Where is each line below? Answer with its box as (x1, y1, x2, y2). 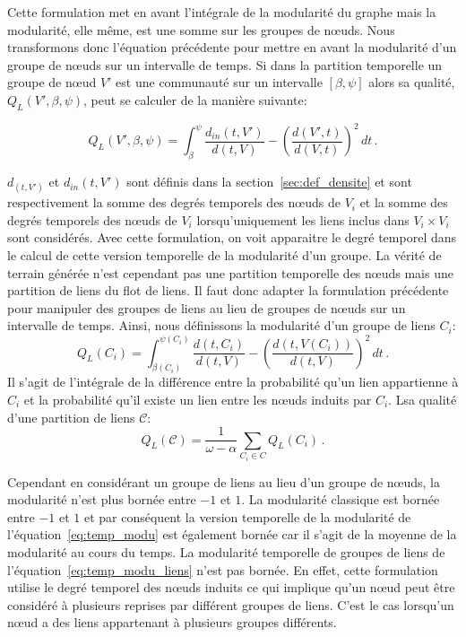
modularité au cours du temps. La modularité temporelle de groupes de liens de (7, 542, 445, 561)
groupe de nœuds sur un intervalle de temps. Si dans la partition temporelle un (7, 55, 443, 74)
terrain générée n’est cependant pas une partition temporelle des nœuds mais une (7, 263, 453, 282)
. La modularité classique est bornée (241, 490, 440, 509)
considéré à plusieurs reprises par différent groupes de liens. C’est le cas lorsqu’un (7, 595, 454, 614)
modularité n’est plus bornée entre (7, 490, 196, 509)
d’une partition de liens (7, 407, 135, 426)
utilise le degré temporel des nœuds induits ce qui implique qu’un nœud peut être (7, 578, 455, 597)
